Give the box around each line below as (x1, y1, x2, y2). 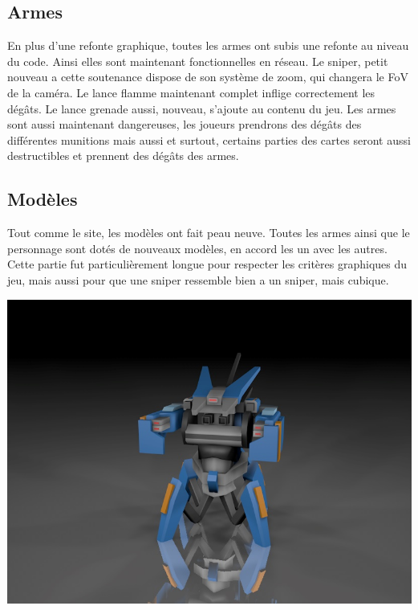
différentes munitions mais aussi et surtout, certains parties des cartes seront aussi (7, 131, 411, 148)
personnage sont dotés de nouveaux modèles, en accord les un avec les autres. (7, 239, 388, 256)
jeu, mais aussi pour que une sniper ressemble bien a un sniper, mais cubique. (7, 271, 389, 288)
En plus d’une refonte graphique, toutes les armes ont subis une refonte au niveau (7, 37, 409, 54)
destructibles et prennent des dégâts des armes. (7, 147, 239, 164)
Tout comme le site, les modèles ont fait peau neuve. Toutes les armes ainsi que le (7, 224, 410, 241)
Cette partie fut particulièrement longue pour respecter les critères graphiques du (7, 256, 408, 272)
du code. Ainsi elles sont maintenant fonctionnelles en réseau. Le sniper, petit (7, 52, 388, 69)
